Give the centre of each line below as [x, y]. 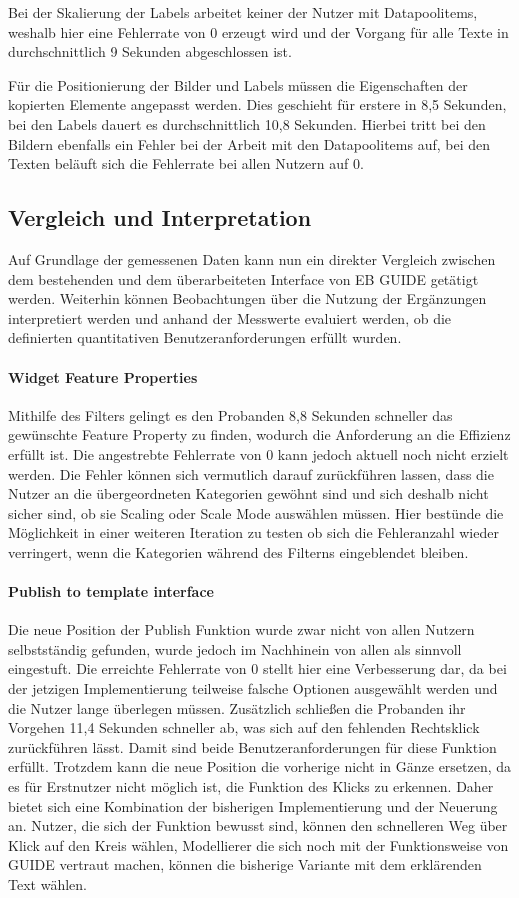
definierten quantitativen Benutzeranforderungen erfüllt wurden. [205, 337]
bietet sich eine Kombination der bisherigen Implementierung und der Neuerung [253, 805]
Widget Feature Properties [103, 376]
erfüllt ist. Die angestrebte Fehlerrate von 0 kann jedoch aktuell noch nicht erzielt [258, 453]
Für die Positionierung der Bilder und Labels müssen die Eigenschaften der [238, 84]
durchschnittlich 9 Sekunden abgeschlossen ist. [150, 51]
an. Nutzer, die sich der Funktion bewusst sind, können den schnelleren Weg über [258, 825]
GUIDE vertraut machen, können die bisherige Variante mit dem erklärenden [245, 864]
